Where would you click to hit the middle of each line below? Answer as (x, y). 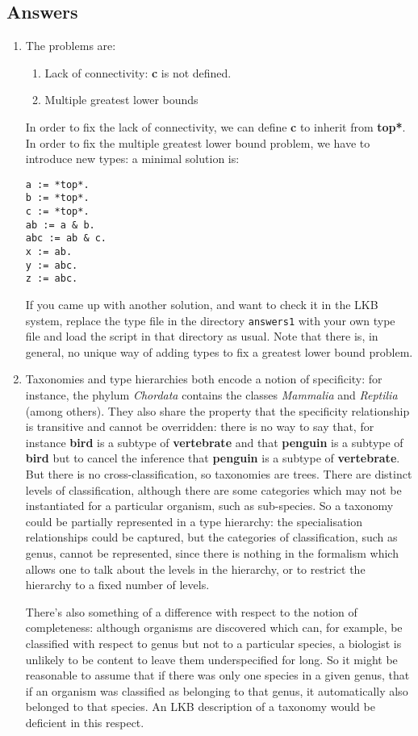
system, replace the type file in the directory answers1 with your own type (210, 320)
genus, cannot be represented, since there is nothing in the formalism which (212, 552)
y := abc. (52, 265)
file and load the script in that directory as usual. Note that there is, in (202, 336)
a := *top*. (57, 184)
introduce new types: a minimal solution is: (132, 159)
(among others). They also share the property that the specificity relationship (217, 410)
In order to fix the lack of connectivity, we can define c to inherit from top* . (215, 126)
